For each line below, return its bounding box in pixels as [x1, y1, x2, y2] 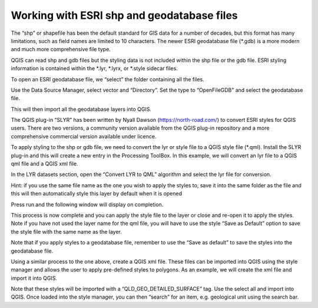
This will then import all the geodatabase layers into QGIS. [11, 105, 151, 112]
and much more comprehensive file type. [11, 46, 111, 53]
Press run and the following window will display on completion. [11, 201, 164, 208]
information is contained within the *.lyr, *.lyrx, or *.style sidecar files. [11, 65, 178, 72]
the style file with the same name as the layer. [11, 228, 122, 235]
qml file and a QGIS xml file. [11, 160, 78, 167]
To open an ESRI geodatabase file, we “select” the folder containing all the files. [11, 75, 204, 82]
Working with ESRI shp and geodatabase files [11, 9, 238, 22]
